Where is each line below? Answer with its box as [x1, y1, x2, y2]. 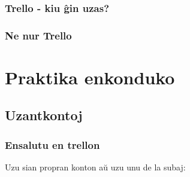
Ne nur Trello [5, 28, 72, 42]
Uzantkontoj [5, 106, 83, 124]
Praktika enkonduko [5, 65, 175, 89]
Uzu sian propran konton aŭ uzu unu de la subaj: [5, 161, 186, 173]
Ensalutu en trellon [5, 137, 100, 152]
